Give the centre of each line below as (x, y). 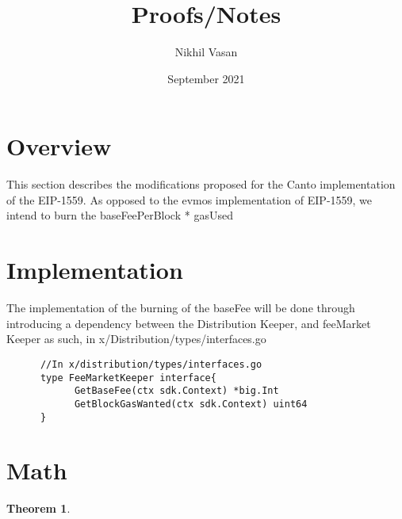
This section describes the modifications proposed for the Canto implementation (201, 184)
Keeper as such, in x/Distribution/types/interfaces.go (136, 339)
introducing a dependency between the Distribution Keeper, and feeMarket (189, 323)
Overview (59, 146)
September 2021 (206, 78)
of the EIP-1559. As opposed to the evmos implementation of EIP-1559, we (190, 199)
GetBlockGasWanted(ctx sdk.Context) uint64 (191, 404)
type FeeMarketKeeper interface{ (128, 378)
